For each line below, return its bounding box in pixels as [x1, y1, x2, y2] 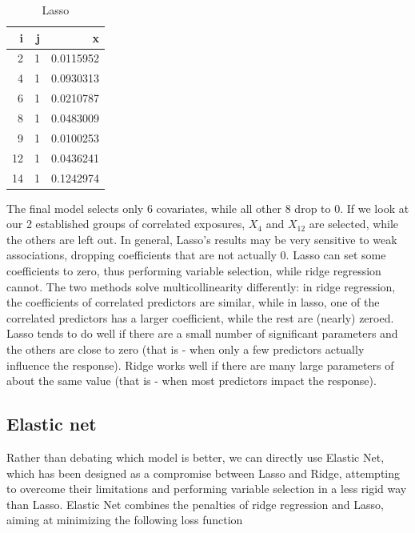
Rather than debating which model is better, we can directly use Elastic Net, [6, 448, 385, 465]
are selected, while [309, 215, 399, 232]
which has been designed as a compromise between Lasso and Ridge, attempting [6, 464, 400, 481]
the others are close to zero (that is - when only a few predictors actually [6, 340, 365, 357]
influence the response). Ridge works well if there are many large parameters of [6, 356, 394, 373]
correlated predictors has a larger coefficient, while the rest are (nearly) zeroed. [6, 309, 394, 326]
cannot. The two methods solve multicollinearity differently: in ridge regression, [6, 278, 396, 295]
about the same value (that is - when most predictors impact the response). [6, 372, 377, 389]
